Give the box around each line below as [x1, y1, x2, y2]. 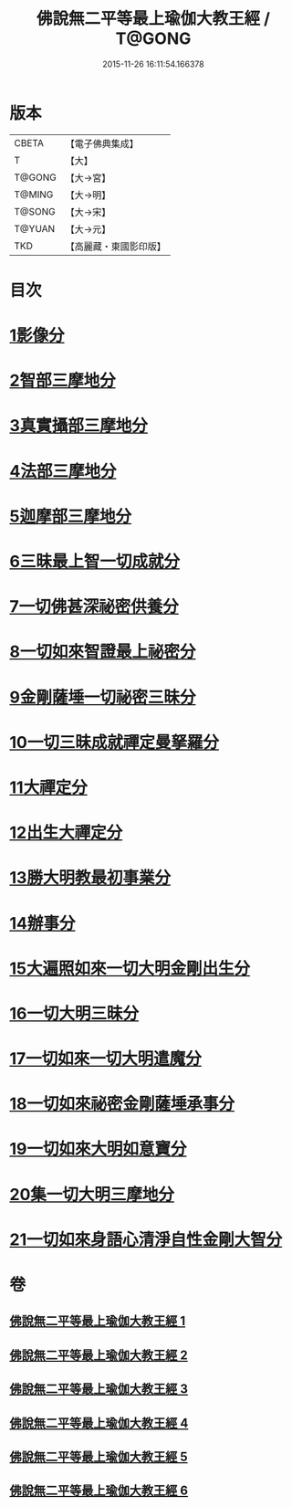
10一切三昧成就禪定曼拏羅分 [9, 732, 219, 753]
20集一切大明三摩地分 [9, 1184, 175, 1205]
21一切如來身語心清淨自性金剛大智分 [9, 1229, 283, 1249]
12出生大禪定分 [9, 823, 123, 843]
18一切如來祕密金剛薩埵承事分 [9, 1093, 235, 1114]
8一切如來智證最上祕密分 [9, 641, 196, 662]
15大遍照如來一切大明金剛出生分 [9, 958, 251, 978]
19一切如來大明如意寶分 [9, 1139, 187, 1160]
